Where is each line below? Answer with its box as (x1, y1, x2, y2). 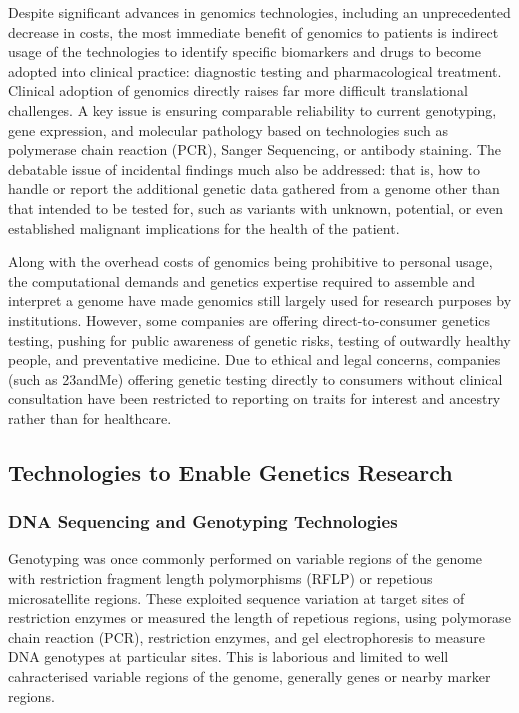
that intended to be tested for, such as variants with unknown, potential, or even (8, 197, 504, 218)
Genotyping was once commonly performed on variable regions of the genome (8, 548, 483, 569)
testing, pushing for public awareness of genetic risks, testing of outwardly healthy (8, 329, 511, 350)
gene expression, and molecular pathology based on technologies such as (8, 119, 448, 140)
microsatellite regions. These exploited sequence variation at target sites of (8, 587, 465, 608)
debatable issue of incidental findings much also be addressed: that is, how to (8, 158, 480, 179)
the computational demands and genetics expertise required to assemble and (8, 270, 476, 291)
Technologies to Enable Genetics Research (8, 456, 453, 487)
